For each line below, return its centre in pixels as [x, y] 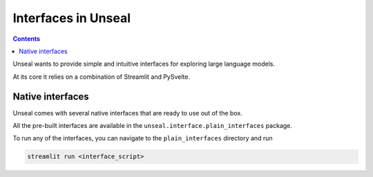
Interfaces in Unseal [72, 18]
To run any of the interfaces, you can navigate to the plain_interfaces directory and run [143, 138]
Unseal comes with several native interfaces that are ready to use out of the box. [128, 113]
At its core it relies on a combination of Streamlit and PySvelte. [101, 77]
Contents [27, 39]
